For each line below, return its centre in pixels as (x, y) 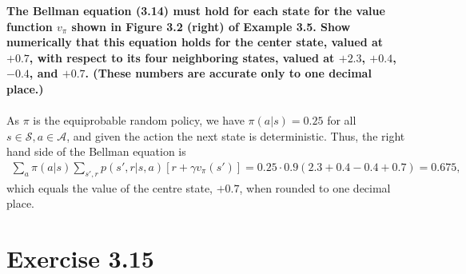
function (30, 26)
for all (342, 120)
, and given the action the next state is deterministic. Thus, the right (236, 135)
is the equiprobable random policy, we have (139, 120)
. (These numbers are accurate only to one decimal (228, 73)
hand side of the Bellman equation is (96, 151)
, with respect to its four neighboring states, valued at (182, 57)
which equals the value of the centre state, (110, 187)
